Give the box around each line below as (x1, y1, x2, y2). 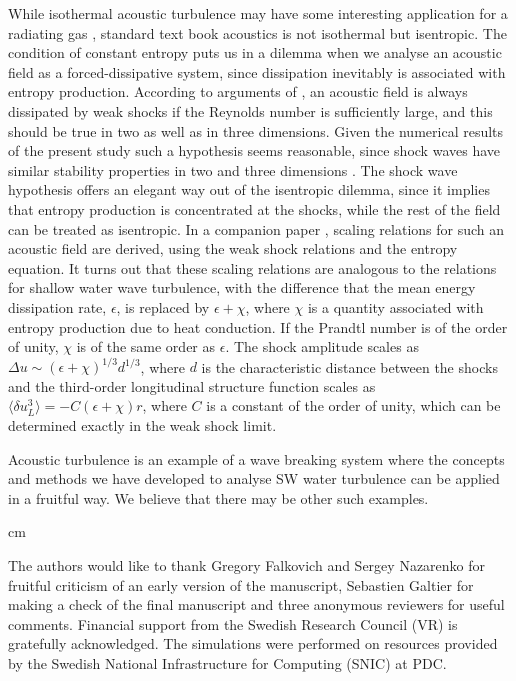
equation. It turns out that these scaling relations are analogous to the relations (8, 257, 497, 278)
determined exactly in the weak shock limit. (8, 414, 277, 435)
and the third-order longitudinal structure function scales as (8, 375, 376, 396)
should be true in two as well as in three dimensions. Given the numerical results (8, 120, 504, 141)
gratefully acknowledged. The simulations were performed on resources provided (8, 633, 498, 654)
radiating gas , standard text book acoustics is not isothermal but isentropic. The (8, 22, 507, 43)
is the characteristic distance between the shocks (201, 356, 498, 377)
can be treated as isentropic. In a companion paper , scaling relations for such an (8, 218, 505, 239)
